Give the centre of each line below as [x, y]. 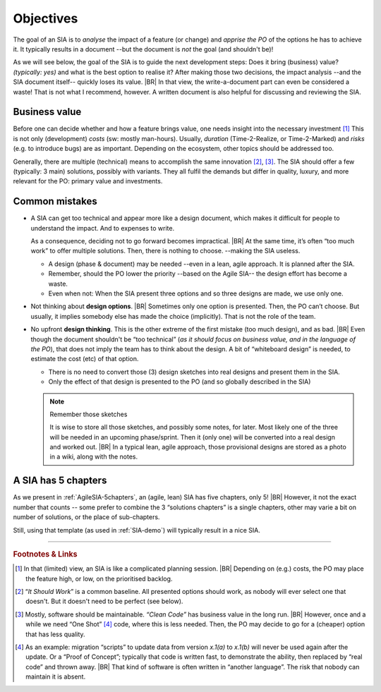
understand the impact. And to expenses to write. [103, 228]
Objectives [46, 18]
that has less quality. [55, 634]
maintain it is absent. [56, 676]
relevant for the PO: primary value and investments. [88, 181]
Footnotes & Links [45, 554]
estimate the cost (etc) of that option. [85, 359]
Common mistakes [55, 201]
